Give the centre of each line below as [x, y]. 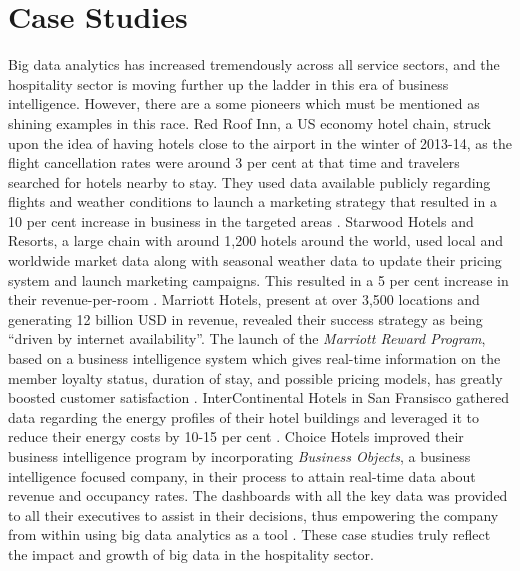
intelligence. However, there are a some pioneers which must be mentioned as [244, 103]
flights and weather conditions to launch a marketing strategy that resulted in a [252, 201]
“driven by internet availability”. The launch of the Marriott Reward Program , [247, 338]
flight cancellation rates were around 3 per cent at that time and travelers [234, 162]
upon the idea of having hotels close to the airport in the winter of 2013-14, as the [260, 142]
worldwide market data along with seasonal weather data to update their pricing [255, 260]
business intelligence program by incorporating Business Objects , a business [239, 456]
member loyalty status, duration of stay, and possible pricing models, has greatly [255, 377]
